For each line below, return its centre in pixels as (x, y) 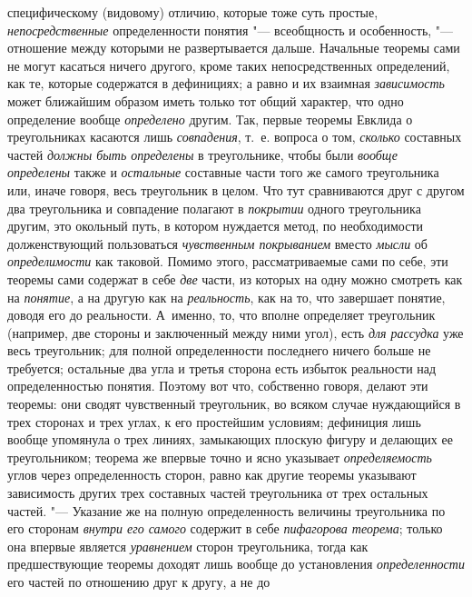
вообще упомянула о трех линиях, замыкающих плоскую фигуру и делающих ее (230, 439)
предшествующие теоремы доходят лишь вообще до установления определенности (236, 564)
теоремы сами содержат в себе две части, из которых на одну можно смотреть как (235, 279)
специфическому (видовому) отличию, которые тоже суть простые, (193, 12)
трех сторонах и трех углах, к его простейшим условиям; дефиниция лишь (214, 421)
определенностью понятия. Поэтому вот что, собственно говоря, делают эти (218, 386)
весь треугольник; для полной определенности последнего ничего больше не (219, 350)
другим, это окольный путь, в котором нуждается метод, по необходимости (216, 226)
